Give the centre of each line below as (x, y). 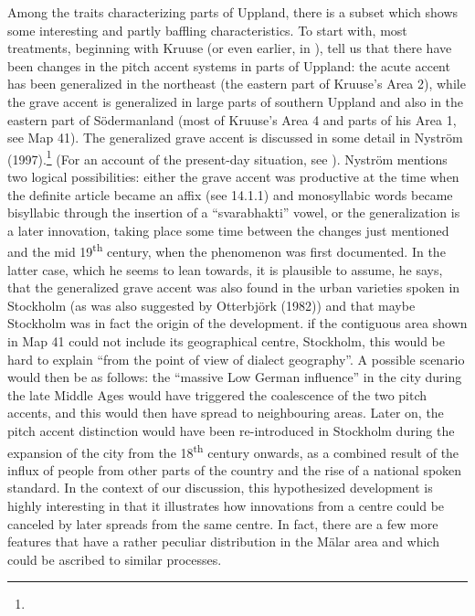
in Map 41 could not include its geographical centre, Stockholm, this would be (226, 341)
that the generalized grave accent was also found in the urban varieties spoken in (234, 287)
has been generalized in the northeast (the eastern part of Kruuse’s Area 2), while (237, 84)
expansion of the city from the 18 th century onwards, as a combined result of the (233, 451)
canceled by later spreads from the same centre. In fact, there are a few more (223, 523)
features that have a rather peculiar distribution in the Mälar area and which (223, 542)
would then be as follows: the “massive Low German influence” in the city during (235, 377)
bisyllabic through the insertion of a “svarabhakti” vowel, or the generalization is (234, 212)
